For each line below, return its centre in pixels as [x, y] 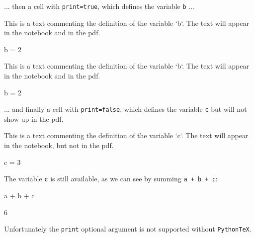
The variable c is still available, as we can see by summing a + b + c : [111, 179]
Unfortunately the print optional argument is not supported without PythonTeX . [128, 229]
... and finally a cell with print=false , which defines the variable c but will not [126, 109]
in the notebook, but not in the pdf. [59, 145]
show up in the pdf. [34, 118]
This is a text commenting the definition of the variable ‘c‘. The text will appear [126, 135]
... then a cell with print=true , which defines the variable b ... [99, 6]
